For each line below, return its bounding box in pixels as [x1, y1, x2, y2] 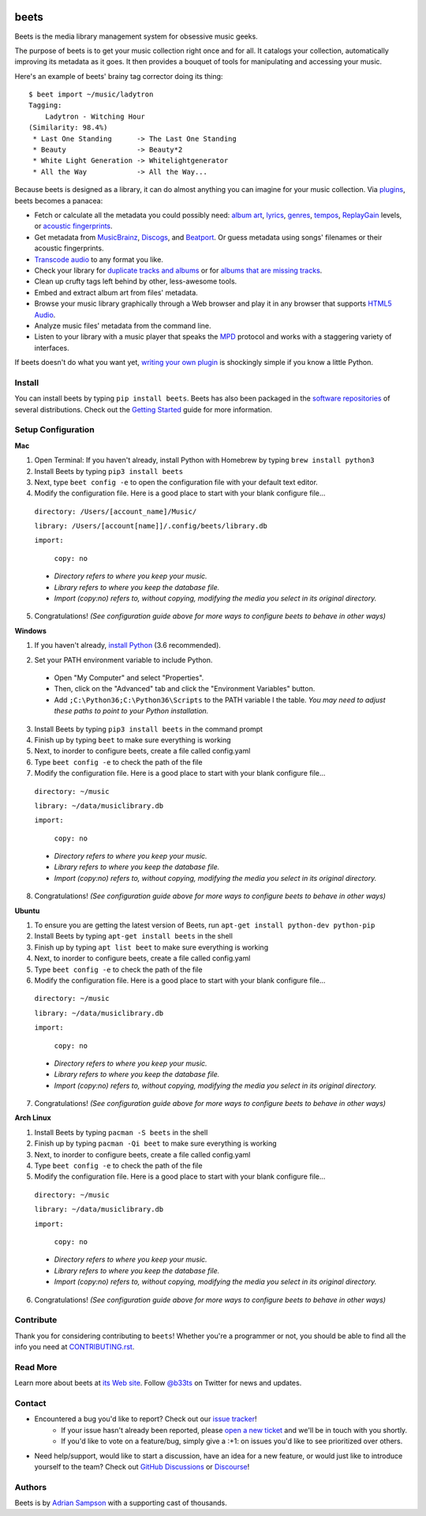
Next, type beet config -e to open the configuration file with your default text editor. [34, 477, 319, 487]
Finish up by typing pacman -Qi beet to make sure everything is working [34, 1138, 277, 1149]
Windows [14, 626, 47, 635]
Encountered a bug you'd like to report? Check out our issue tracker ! [34, 1414, 257, 1424]
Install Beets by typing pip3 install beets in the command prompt [34, 724, 263, 734]
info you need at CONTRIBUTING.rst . [14, 1342, 135, 1352]
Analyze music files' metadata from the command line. [34, 321, 212, 330]
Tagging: [28, 101, 62, 110]
